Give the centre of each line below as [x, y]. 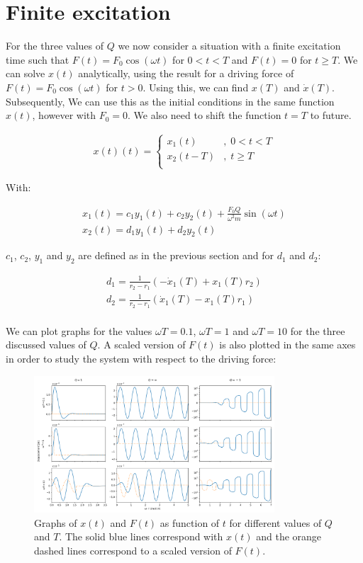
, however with [64, 115]
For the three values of [55, 46]
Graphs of [56, 522]
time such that [38, 59]
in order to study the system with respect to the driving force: [141, 358]
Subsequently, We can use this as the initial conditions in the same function [170, 101]
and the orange [289, 536]
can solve [26, 73]
